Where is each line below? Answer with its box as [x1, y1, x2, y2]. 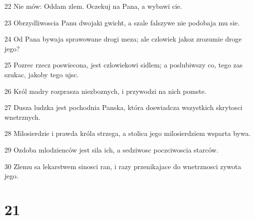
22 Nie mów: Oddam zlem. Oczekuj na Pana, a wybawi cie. [4, 1, 182, 11]
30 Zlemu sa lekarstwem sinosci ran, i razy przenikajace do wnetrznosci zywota [4, 161, 241, 171]
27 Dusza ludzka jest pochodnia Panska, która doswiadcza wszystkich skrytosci [4, 102, 243, 112]
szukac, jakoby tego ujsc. [4, 69, 79, 79]
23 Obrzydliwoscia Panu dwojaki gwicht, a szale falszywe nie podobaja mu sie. [4, 17, 240, 27]
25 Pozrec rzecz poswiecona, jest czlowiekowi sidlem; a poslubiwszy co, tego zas [4, 60, 243, 70]
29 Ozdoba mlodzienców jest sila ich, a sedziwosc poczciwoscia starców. [4, 144, 219, 154]
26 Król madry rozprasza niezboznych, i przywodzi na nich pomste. [4, 86, 206, 96]
